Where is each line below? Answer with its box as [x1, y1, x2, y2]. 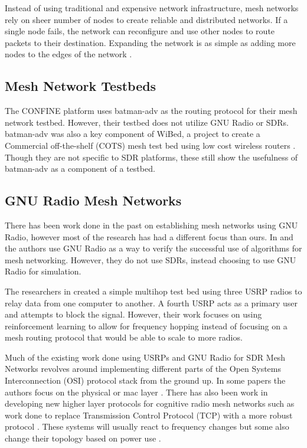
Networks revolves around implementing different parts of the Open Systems [5, 362, 282, 375]
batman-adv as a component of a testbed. [5, 162, 155, 175]
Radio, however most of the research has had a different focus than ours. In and [5, 230, 293, 243]
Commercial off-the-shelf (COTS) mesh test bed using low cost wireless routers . [5, 139, 296, 151]
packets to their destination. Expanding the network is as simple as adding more [5, 36, 296, 48]
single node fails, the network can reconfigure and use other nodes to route [5, 25, 275, 37]
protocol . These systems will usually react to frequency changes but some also [5, 420, 289, 433]
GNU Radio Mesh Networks [5, 191, 182, 210]
